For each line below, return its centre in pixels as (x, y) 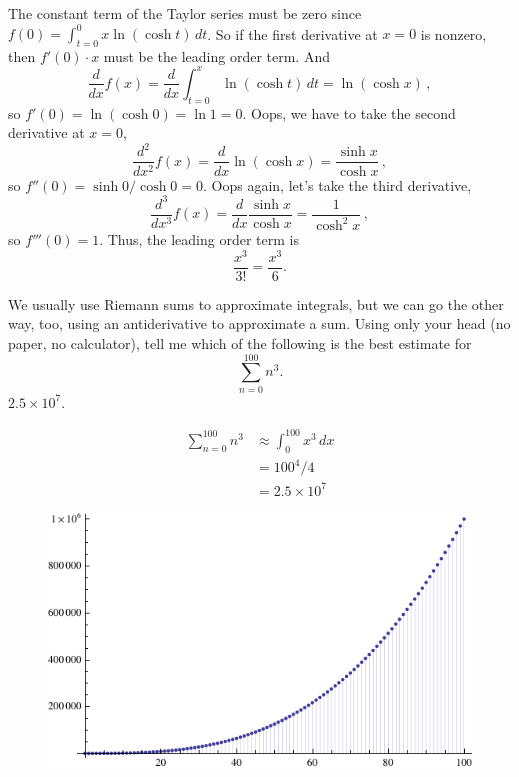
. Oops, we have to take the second (349, 112)
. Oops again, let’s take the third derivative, (337, 184)
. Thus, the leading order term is (199, 239)
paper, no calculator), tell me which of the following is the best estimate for (240, 342)
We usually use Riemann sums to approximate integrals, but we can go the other (256, 303)
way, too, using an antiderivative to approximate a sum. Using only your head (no (259, 323)
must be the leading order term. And (216, 55)
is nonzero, (453, 33)
